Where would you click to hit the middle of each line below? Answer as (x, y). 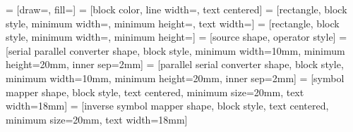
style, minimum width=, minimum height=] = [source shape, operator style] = (176, 37)
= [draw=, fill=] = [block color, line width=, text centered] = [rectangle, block (176, 9)
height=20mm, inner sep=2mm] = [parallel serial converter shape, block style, (175, 64)
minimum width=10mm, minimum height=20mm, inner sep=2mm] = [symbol (175, 78)
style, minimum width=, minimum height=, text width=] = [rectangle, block (173, 23)
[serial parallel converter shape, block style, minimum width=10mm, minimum (175, 50)
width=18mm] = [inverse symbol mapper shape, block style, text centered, (167, 106)
